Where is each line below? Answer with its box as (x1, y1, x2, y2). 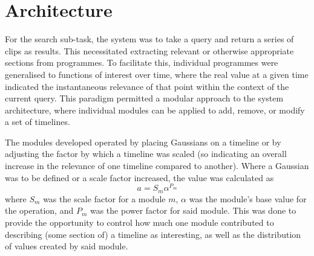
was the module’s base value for (189, 192, 307, 205)
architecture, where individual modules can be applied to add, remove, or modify (5, 103, 305, 116)
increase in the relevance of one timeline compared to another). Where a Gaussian (5, 159, 309, 172)
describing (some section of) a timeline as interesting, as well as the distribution (5, 228, 301, 240)
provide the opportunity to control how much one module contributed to (5, 216, 274, 228)
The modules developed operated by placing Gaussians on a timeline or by (5, 135, 281, 148)
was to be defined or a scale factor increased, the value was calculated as (5, 171, 274, 184)
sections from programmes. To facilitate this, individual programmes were (5, 56, 278, 69)
